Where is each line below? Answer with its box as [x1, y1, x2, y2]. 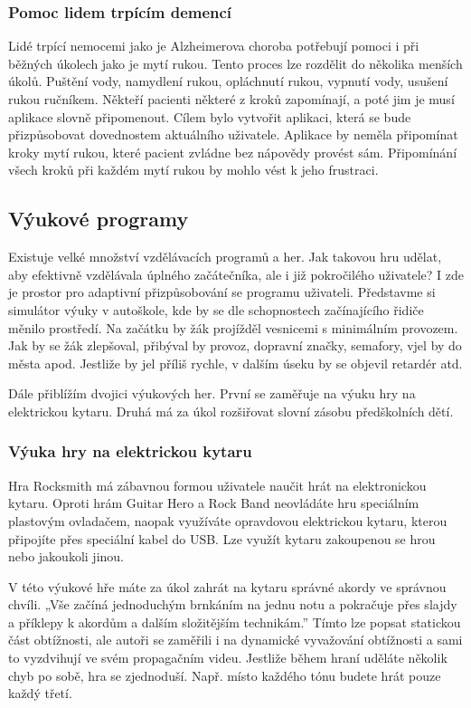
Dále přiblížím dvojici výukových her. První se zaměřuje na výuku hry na [8, 384, 416, 403]
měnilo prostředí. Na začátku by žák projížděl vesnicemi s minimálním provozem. [8, 318, 458, 337]
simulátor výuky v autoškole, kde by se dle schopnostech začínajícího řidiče [8, 300, 424, 319]
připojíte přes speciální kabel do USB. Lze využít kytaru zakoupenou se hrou [8, 529, 436, 548]
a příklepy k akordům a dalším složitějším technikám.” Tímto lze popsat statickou [8, 612, 461, 631]
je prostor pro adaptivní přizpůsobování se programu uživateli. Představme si [8, 282, 436, 301]
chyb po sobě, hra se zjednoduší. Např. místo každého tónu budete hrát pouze [8, 665, 441, 684]
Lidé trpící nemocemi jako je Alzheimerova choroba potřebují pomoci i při [8, 36, 419, 55]
